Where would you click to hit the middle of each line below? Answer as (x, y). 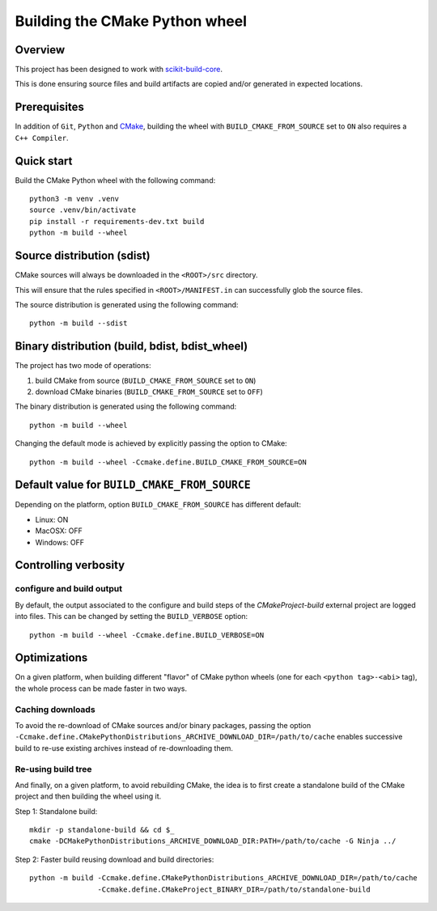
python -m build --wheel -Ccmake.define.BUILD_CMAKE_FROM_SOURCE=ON (168, 462)
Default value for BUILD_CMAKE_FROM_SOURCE (133, 485)
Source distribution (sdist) (83, 256)
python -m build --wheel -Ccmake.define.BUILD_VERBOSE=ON (147, 635)
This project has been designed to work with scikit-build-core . (119, 70)
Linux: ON (52, 519)
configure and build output (69, 589)
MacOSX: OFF (59, 531)
